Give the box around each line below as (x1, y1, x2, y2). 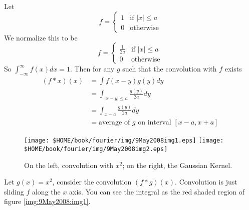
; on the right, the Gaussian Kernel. (122, 159, 232, 170)
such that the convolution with (122, 63, 217, 74)
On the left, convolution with (24, 159, 114, 170)
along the (32, 186, 61, 196)
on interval (138, 119, 171, 126)
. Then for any (70, 63, 115, 74)
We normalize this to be (4, 32, 78, 42)
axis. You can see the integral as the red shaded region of (69, 186, 245, 196)
